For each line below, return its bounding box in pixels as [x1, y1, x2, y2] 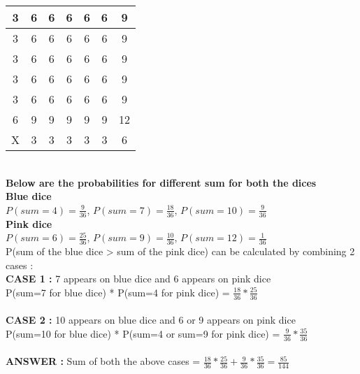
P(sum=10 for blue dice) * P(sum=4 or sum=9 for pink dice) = [6, 326, 280, 340]
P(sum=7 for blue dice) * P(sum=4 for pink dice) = [6, 285, 230, 299]
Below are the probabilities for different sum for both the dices [6, 175, 317, 189]
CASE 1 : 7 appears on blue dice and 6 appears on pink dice [6, 271, 271, 286]
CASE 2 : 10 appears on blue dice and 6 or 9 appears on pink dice [6, 312, 296, 327]
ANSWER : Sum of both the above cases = [6, 354, 201, 368]
